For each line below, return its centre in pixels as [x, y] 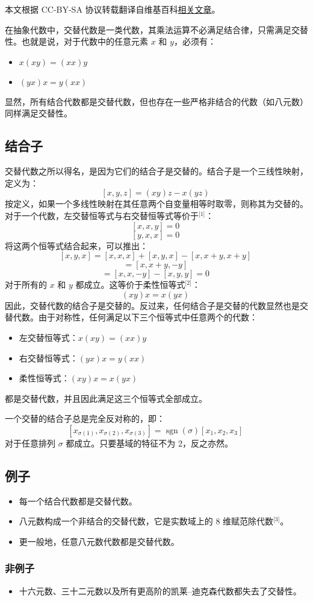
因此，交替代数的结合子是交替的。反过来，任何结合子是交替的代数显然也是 [152, 305]
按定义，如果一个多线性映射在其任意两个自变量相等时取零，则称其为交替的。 [156, 204]
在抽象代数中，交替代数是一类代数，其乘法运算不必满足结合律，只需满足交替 [156, 29]
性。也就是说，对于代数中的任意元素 [76, 41]
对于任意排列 [30, 443]
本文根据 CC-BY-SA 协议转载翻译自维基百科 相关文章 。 [113, 9]
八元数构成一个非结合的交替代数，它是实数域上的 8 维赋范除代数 [146, 521]
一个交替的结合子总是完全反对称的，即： [85, 418]
